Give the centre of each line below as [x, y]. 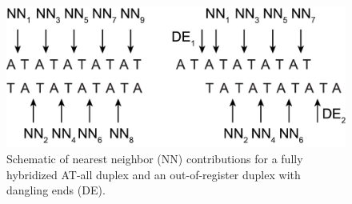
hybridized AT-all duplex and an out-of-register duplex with [154, 174]
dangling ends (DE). [56, 190]
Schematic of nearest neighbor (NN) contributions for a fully [155, 158]
